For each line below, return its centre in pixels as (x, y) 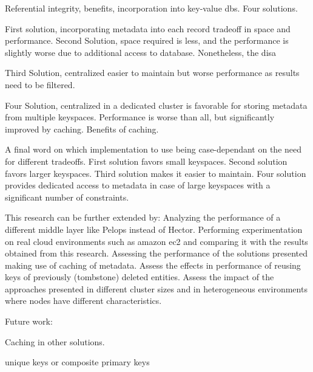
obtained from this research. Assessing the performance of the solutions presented (156, 253)
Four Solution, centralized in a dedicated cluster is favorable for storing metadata (156, 105)
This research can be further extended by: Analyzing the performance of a (143, 217)
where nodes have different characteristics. (83, 301)
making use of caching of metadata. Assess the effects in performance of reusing (153, 265)
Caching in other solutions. (55, 341)
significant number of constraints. (67, 197)
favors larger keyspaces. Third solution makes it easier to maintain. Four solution (156, 173)
